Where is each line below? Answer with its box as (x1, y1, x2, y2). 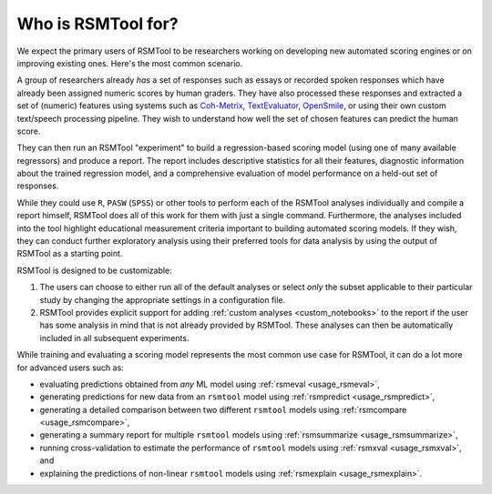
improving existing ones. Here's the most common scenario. (16, 57, 243, 68)
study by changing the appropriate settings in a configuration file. (39, 294, 286, 305)
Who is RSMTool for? (16, 14, 179, 34)
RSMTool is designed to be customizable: (16, 265, 172, 276)
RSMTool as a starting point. (16, 248, 123, 259)
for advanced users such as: (16, 362, 125, 373)
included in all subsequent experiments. (39, 332, 190, 343)
